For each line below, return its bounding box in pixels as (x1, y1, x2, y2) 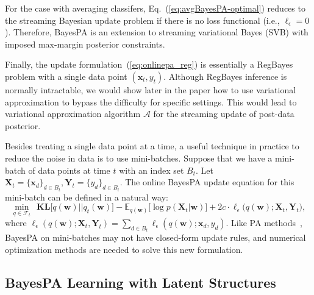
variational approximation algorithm (5, 107, 141, 120)
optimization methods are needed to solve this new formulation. (5, 243, 243, 256)
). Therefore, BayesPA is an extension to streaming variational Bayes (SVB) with (5, 26, 309, 38)
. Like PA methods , (226, 216, 302, 229)
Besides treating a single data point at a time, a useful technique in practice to (5, 140, 299, 152)
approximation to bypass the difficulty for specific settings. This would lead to (5, 95, 297, 108)
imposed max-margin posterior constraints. (5, 37, 165, 50)
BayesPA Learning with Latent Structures (5, 273, 276, 292)
